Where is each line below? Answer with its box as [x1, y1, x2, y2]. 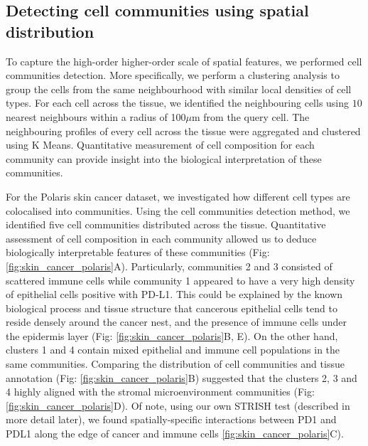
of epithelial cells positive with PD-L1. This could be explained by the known [6, 287, 343, 302]
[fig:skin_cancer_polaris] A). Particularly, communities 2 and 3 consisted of [6, 258, 332, 273]
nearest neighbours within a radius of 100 [6, 109, 186, 124]
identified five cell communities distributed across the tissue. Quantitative [6, 217, 326, 232]
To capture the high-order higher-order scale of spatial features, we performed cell [6, 53, 362, 68]
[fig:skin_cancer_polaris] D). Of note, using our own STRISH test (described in [6, 398, 350, 413]
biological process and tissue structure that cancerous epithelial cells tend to [6, 300, 337, 315]
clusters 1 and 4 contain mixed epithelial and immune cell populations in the [6, 342, 340, 357]
